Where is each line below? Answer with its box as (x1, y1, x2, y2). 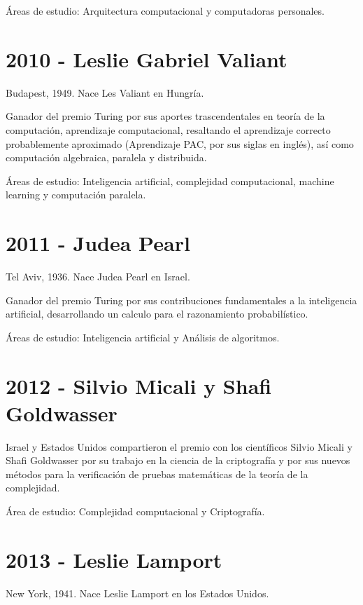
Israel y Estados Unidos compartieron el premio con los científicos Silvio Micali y (6, 439, 353, 454)
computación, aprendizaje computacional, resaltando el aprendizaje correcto (6, 122, 331, 137)
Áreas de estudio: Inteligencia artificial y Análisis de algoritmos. (6, 329, 280, 344)
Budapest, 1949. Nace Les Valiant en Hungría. (6, 85, 204, 100)
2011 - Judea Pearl (6, 229, 190, 257)
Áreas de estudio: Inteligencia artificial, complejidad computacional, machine (6, 173, 334, 188)
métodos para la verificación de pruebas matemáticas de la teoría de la (6, 466, 308, 481)
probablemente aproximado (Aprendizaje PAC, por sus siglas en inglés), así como (6, 136, 354, 151)
